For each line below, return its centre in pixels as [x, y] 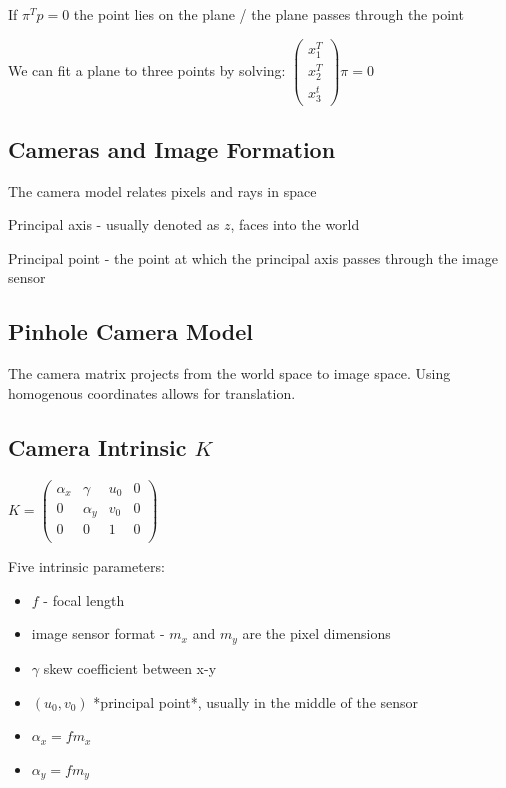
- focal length [84, 599]
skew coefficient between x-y [130, 667]
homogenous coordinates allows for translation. [152, 392]
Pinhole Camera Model [130, 331]
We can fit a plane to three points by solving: [147, 69]
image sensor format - [98, 633]
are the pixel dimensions [316, 633]
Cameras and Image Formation [172, 148]
